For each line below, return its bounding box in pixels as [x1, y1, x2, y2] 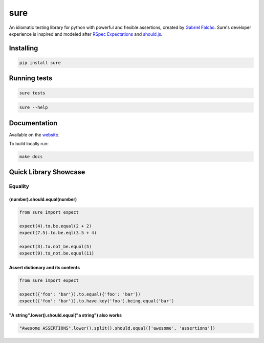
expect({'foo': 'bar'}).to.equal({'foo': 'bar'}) [19, 291, 141, 297]
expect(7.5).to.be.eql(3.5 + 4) [19, 230, 97, 236]
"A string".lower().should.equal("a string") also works [9, 312, 122, 318]
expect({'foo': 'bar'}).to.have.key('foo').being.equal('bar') [19, 298, 175, 304]
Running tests [9, 74, 53, 83]
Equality [9, 183, 29, 190]
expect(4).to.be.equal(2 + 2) [19, 223, 92, 229]
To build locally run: [9, 141, 49, 146]
